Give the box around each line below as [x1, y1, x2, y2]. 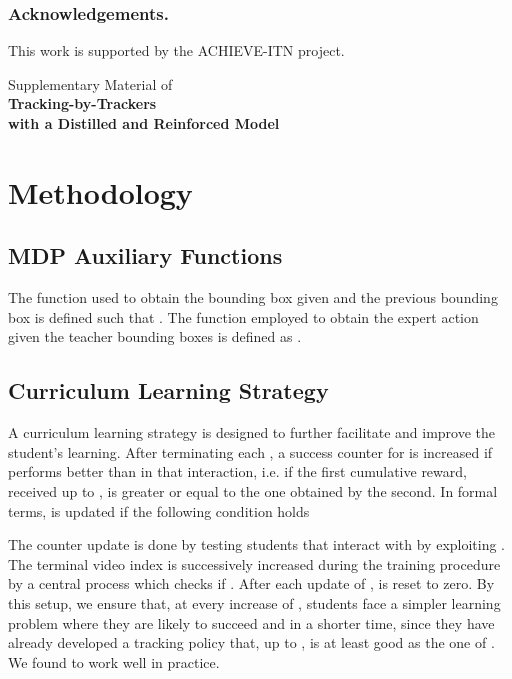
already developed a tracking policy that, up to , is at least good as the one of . [8, 632, 495, 653]
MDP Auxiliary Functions [8, 240, 283, 271]
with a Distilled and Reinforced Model [8, 113, 280, 133]
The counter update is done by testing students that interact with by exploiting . [8, 534, 506, 555]
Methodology [8, 171, 193, 212]
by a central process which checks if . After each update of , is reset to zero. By [8, 573, 495, 594]
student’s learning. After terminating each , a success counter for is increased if [8, 441, 493, 462]
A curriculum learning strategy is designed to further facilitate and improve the [8, 422, 496, 443]
